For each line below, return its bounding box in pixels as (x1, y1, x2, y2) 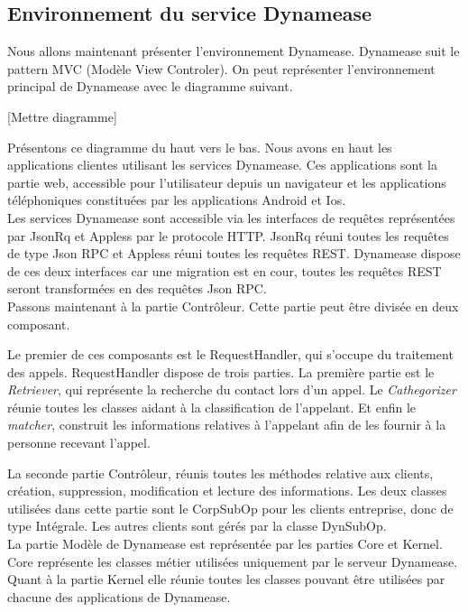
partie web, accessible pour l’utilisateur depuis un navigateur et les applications (7, 172, 446, 191)
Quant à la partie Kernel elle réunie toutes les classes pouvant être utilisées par (7, 570, 445, 589)
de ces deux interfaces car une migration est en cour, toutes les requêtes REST (7, 261, 442, 280)
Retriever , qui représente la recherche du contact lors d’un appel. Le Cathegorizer (7, 380, 456, 399)
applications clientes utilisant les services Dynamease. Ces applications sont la (7, 155, 437, 174)
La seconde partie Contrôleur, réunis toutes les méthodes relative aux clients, (7, 463, 434, 482)
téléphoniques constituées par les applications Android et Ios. (7, 190, 346, 209)
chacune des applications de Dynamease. (7, 587, 231, 606)
